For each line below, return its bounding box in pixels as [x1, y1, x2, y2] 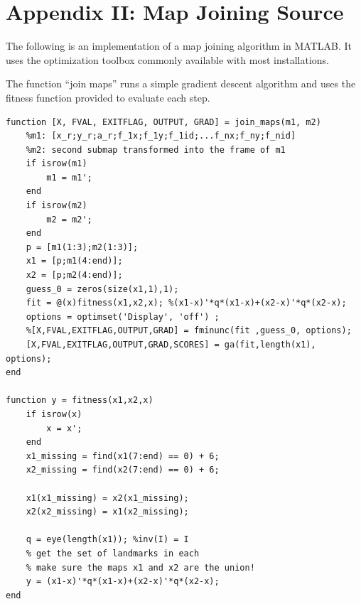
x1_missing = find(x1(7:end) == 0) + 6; [26, 451, 220, 461]
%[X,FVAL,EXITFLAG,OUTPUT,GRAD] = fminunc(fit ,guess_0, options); [26, 325, 352, 336]
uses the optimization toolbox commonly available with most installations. [6, 52, 329, 67]
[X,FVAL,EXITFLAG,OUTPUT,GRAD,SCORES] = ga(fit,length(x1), [26, 340, 316, 350]
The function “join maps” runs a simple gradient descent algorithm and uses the [6, 76, 356, 91]
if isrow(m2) [26, 200, 87, 211]
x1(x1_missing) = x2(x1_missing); [26, 492, 189, 503]
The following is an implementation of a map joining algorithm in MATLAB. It [6, 38, 352, 53]
